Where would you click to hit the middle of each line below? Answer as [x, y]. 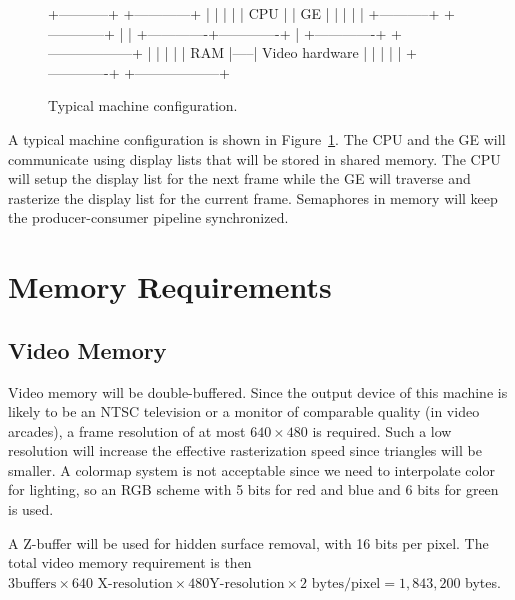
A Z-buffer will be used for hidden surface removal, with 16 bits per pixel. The [248, 542]
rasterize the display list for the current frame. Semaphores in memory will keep [253, 197]
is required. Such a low [382, 430]
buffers [36, 583]
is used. [31, 509]
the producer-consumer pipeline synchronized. [148, 217]
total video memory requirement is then [130, 562]
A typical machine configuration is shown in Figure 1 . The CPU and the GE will [257, 138]
